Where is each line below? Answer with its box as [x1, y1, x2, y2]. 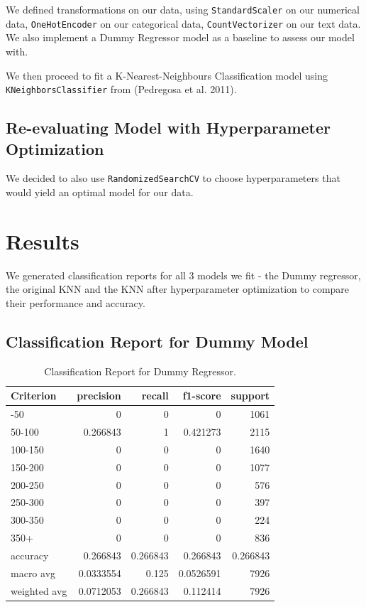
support [231, 388, 270, 403]
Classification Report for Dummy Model [6, 330, 309, 352]
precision [77, 388, 121, 403]
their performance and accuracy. [6, 295, 145, 310]
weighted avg [11, 583, 67, 598]
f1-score [182, 388, 221, 403]
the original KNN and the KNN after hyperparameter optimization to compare [6, 281, 350, 296]
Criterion [11, 388, 57, 403]
